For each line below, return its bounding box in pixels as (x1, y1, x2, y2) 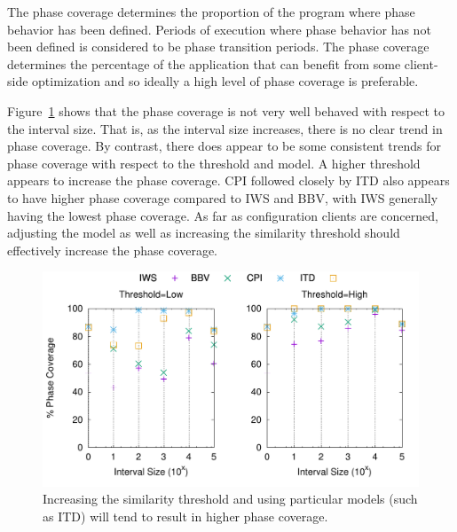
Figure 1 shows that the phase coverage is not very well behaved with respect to (7, 101, 445, 120)
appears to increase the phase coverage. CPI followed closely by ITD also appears (7, 171, 450, 190)
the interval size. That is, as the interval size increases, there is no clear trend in (7, 119, 443, 137)
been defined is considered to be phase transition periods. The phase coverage (7, 37, 429, 56)
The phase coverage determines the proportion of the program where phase (7, 3, 415, 20)
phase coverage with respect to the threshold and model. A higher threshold (7, 153, 421, 172)
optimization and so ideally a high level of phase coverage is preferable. (32, 72, 419, 90)
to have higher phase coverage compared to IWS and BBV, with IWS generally (7, 188, 438, 207)
